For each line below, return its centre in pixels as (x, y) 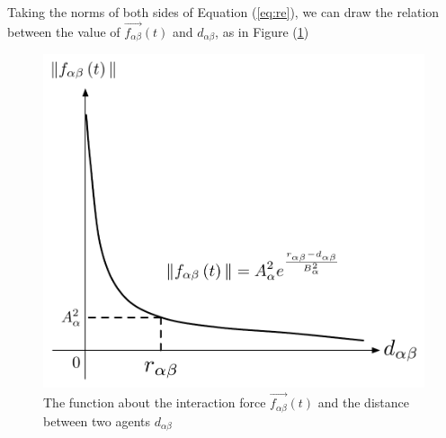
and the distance (363, 402)
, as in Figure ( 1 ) (262, 31)
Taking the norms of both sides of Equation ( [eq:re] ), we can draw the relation (223, 12)
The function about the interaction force (155, 402)
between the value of (64, 31)
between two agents (97, 420)
